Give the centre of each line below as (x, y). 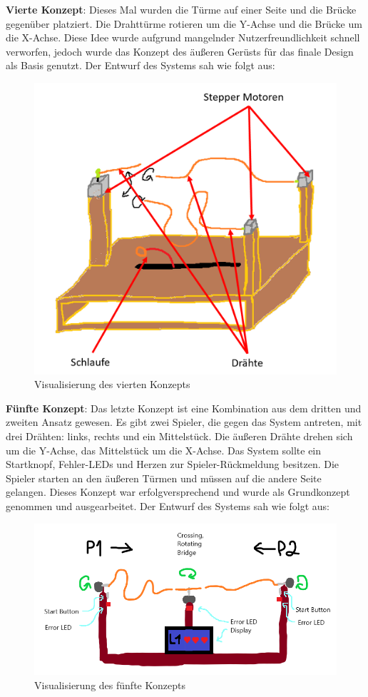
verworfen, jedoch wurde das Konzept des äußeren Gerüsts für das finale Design (180, 51)
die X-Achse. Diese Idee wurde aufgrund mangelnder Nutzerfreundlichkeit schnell (183, 37)
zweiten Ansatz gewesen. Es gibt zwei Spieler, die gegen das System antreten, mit (184, 422)
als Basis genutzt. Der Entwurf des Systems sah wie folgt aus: (140, 65)
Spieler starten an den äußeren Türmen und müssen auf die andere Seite (164, 478)
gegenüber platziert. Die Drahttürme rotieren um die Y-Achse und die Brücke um (184, 23)
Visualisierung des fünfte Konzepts (110, 685)
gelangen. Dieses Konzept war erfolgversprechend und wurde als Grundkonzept (178, 492)
